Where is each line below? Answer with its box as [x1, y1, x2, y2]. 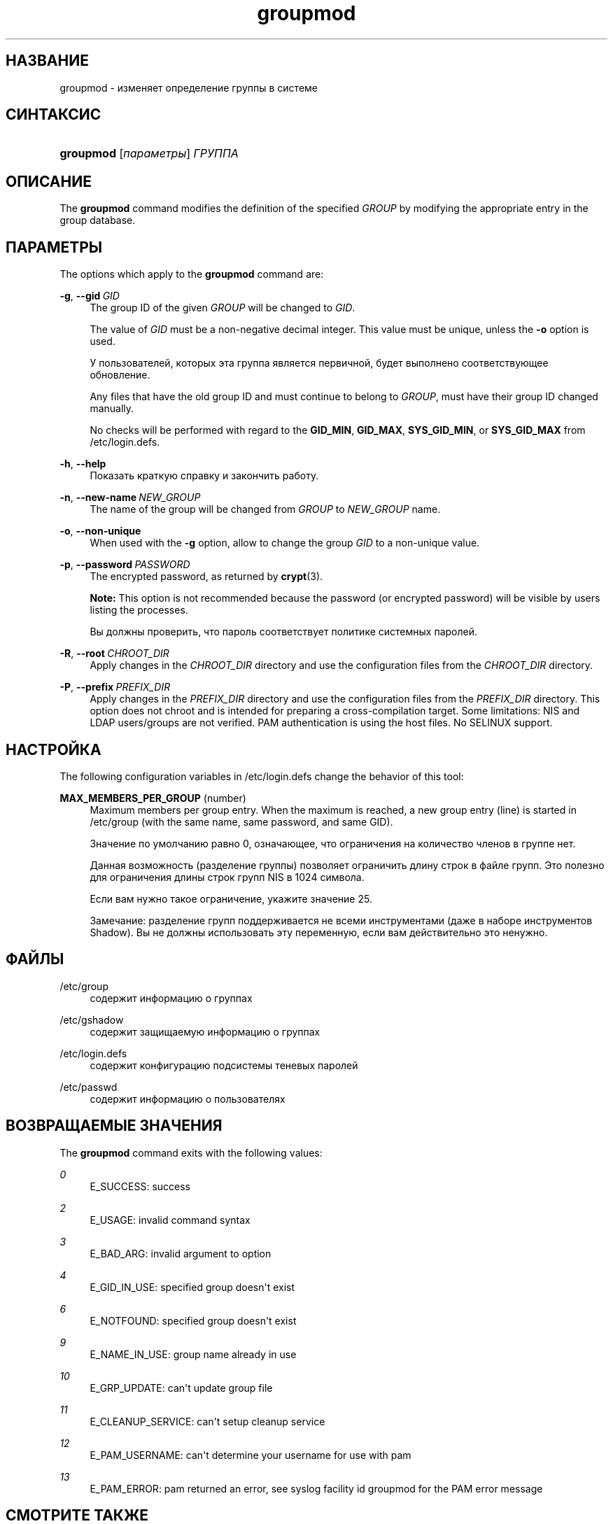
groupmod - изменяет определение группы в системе [59, 81, 318, 94]
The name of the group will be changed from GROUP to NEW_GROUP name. [90, 503, 441, 516]
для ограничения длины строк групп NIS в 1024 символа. [90, 870, 365, 883]
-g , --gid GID [59, 290, 120, 302]
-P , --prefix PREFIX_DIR [59, 681, 171, 693]
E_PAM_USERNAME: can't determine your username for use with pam [90, 1448, 411, 1461]
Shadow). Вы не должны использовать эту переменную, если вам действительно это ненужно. [90, 926, 548, 938]
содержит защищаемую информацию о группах [90, 1025, 320, 1038]
